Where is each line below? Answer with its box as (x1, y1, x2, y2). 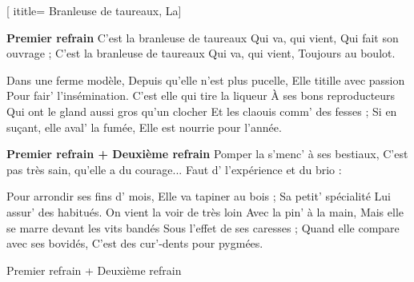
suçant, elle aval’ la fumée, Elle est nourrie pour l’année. (6, 118, 282, 135)
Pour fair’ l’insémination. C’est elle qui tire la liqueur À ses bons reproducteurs (6, 87, 396, 104)
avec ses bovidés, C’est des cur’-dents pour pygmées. (6, 235, 263, 252)
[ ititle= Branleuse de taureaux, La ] (6, 2, 182, 18)
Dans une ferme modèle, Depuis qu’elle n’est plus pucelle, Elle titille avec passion (6, 71, 405, 88)
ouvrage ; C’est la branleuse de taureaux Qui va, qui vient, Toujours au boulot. (6, 45, 396, 62)
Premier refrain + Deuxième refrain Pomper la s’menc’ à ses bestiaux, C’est (6, 145, 408, 162)
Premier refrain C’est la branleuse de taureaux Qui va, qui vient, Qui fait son (6, 29, 399, 46)
